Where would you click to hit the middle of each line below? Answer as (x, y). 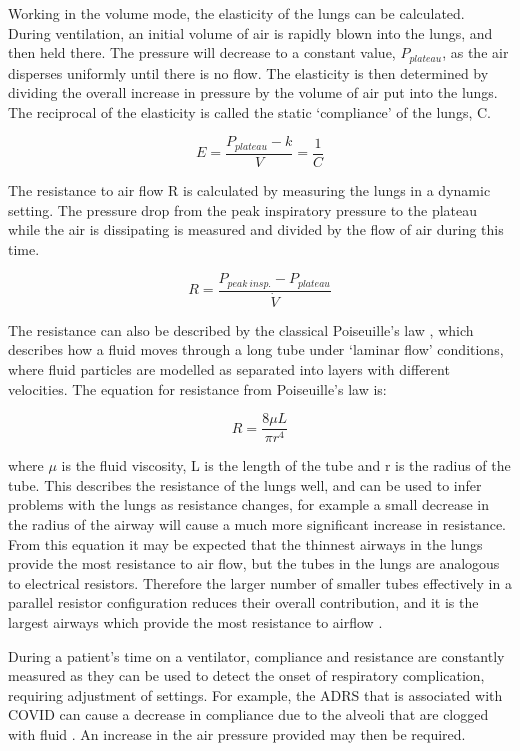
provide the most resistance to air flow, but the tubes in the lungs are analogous (254, 563)
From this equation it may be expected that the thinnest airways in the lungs (245, 543)
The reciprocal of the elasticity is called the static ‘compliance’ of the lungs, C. (249, 111)
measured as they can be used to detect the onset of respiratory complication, (246, 675)
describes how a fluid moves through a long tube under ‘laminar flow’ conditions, (256, 349)
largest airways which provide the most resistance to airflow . (195, 622)
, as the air (475, 52)
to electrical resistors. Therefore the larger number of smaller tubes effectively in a (260, 582)
